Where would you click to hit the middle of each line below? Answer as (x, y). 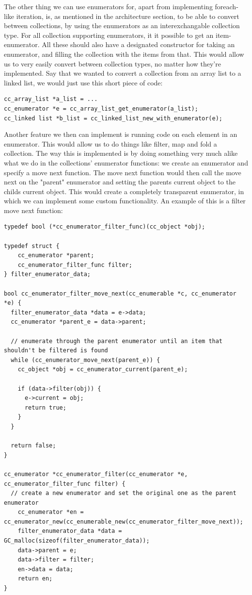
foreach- (227, 6)
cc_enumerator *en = (51, 512)
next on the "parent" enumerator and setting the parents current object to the (120, 182)
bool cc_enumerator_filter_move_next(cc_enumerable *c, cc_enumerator (120, 293)
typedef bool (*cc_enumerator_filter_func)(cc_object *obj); (105, 227)
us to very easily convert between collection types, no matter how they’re (112, 63)
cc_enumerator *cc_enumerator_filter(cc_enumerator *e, (96, 474)
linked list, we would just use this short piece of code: (83, 82)
